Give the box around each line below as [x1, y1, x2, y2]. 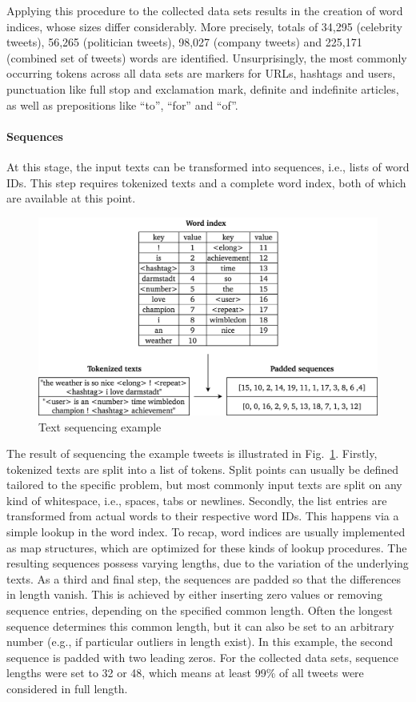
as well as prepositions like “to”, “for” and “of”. [6, 96, 238, 113]
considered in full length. [6, 680, 128, 697]
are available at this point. [6, 190, 136, 207]
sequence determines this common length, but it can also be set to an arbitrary [6, 617, 394, 634]
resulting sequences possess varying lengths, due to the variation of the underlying [6, 555, 409, 572]
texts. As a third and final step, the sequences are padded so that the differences [6, 570, 401, 587]
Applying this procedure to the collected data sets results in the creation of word [6, 2, 403, 18]
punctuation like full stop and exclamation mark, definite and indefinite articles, [6, 80, 399, 97]
